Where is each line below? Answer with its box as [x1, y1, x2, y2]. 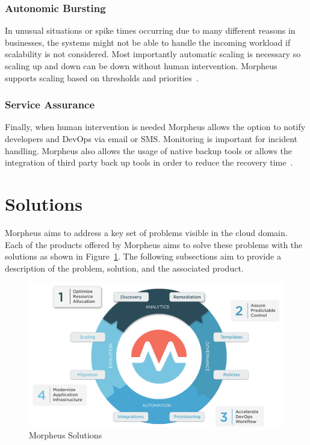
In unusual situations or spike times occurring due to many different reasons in [5, 24, 296, 37]
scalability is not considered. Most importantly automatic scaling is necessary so [5, 48, 301, 60]
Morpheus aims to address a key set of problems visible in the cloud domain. [5, 226, 288, 238]
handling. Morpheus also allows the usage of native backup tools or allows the [5, 144, 292, 157]
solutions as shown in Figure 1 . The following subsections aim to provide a [5, 250, 281, 263]
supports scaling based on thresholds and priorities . [5, 71, 199, 84]
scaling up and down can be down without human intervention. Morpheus [5, 60, 277, 72]
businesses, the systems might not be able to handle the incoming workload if [5, 36, 291, 48]
